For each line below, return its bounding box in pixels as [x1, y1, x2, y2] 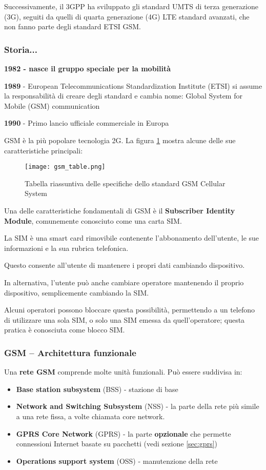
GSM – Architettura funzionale [4, 346, 136, 359]
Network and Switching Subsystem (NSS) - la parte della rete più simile [16, 401, 259, 412]
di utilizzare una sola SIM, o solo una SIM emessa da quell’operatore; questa [4, 314, 245, 325]
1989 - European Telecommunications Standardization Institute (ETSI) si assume [4, 80, 262, 91]
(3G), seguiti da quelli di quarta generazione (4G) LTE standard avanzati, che [4, 11, 250, 22]
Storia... [4, 43, 37, 55]
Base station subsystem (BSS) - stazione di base [16, 383, 178, 394]
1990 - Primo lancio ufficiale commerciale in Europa [4, 117, 169, 128]
